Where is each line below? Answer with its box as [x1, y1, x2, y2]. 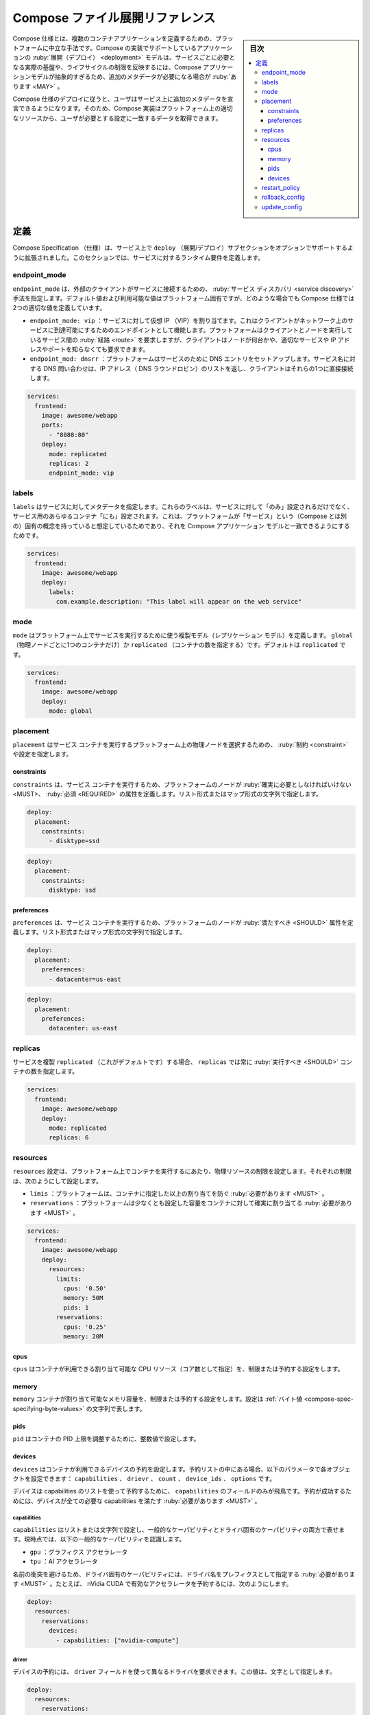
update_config [261, 202, 303, 211]
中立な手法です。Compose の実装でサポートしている [48, 43, 197, 51]
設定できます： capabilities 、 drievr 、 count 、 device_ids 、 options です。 [30, 1474, 276, 1482]
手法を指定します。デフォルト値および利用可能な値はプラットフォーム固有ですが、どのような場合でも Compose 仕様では [12, 294, 355, 303]
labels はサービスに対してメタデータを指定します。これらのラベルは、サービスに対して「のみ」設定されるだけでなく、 [12, 503, 354, 511]
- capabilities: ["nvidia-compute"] [56, 1636, 180, 1644]
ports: [41, 421, 64, 429]
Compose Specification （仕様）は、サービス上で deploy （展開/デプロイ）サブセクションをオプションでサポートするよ [12, 244, 354, 252]
